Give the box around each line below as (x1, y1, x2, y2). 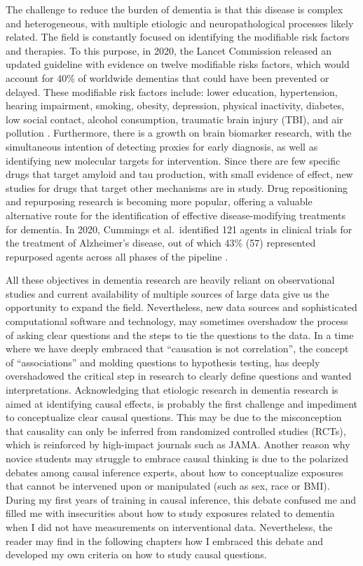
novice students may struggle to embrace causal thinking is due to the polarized (6, 451, 348, 465)
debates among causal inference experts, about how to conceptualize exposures (6, 464, 343, 479)
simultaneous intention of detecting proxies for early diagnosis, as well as (6, 139, 318, 153)
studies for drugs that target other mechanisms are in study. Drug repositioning (6, 180, 348, 195)
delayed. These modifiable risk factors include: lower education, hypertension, (6, 84, 338, 99)
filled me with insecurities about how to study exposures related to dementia (6, 506, 335, 520)
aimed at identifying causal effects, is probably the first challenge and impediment (6, 396, 358, 410)
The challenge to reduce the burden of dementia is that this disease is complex (6, 2, 343, 16)
